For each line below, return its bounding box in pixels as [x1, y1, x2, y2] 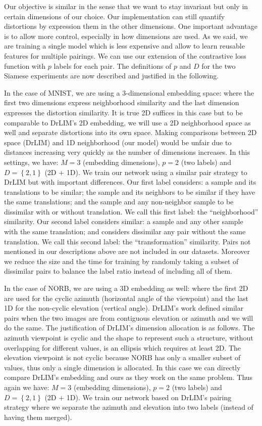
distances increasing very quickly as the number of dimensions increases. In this [4, 147, 250, 157]
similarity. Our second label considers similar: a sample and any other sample [4, 216, 243, 227]
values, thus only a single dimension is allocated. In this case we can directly [4, 362, 241, 372]
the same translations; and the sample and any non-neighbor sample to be [4, 196, 234, 207]
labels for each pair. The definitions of [54, 60, 172, 71]
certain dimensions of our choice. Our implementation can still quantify [4, 11, 225, 21]
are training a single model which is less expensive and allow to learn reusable [4, 40, 245, 51]
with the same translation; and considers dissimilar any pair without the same [4, 226, 246, 237]
